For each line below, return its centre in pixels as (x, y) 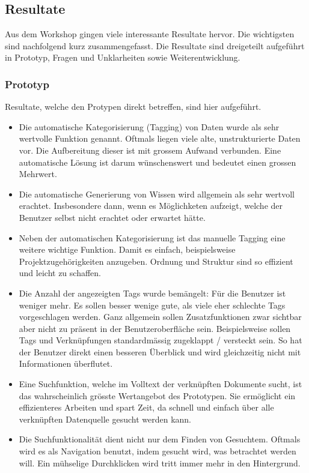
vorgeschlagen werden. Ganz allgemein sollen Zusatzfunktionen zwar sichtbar (160, 317)
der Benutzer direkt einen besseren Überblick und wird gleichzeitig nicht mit (160, 351)
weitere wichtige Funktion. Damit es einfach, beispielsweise (127, 249)
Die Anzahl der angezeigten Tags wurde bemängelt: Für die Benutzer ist (152, 293)
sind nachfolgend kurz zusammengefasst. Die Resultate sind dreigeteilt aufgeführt (155, 45)
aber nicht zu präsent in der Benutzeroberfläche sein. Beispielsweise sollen (155, 328)
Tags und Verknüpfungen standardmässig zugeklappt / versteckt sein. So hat (161, 340)
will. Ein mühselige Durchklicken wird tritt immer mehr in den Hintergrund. (160, 462)
